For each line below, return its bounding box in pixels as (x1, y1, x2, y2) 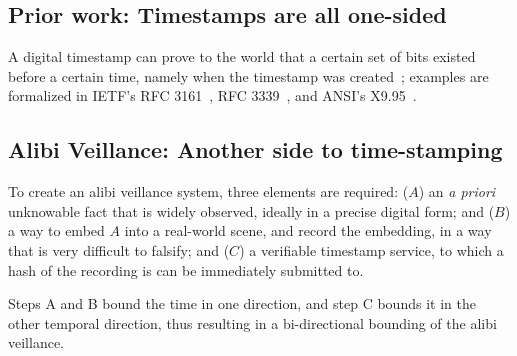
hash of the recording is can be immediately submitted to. (8, 259, 364, 280)
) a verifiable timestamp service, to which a (239, 239, 504, 260)
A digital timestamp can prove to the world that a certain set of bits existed (8, 46, 476, 67)
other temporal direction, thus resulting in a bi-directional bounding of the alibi (8, 312, 497, 333)
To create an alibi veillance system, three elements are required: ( (8, 181, 409, 202)
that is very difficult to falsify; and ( (8, 239, 230, 260)
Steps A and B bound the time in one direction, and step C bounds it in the (8, 293, 476, 314)
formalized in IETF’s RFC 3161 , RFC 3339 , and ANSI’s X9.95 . (8, 85, 417, 106)
